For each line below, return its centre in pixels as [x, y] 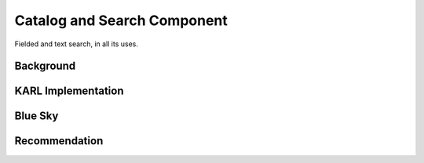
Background [45, 66]
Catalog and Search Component [121, 20]
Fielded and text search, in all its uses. [77, 44]
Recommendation [59, 141]
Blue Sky [37, 116]
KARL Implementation [69, 91]
